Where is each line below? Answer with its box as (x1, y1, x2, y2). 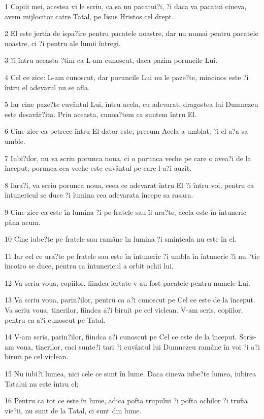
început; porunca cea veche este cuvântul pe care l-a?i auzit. (5, 163, 192, 173)
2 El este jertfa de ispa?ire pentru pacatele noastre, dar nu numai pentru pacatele (5, 28, 258, 39)
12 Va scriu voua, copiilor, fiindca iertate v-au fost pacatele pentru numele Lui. (5, 277, 250, 288)
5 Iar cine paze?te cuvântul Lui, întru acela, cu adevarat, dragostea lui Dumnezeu (5, 99, 258, 109)
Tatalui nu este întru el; (5, 378, 79, 389)
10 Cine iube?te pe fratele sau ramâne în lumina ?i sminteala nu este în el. (5, 234, 237, 244)
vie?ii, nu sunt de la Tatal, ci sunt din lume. (5, 405, 142, 415)
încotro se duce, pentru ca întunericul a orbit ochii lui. (5, 260, 174, 271)
